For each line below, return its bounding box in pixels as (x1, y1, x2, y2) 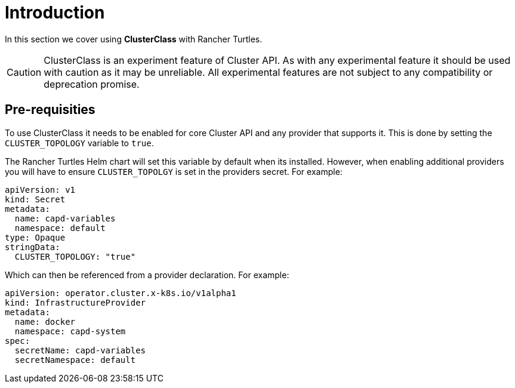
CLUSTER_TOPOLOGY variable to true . (5, 137, 154, 148)
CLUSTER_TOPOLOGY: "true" (14, 251, 136, 261)
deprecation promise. (44, 78, 140, 90)
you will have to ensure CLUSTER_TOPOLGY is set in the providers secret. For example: (5, 166, 343, 177)
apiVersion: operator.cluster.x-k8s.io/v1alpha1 (5, 288, 236, 298)
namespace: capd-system (14, 326, 126, 336)
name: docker (14, 316, 76, 327)
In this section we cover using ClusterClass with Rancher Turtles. (5, 33, 263, 44)
